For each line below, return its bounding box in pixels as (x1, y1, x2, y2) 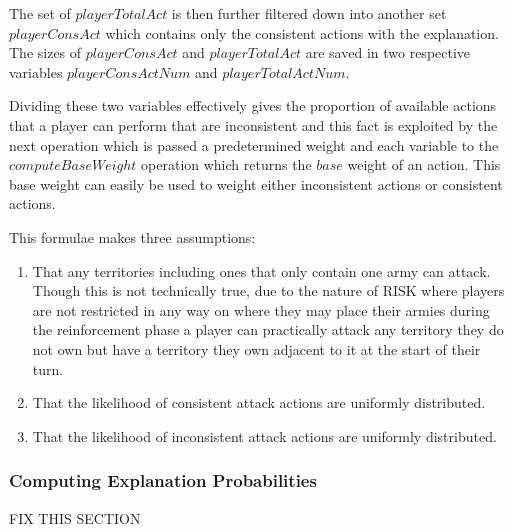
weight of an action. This (347, 154, 501, 175)
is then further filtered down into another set (171, 3, 447, 23)
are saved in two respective (305, 42, 471, 63)
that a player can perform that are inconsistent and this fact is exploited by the (9, 114, 498, 135)
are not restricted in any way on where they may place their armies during (32, 299, 490, 320)
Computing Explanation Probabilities (9, 468, 317, 493)
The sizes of (9, 42, 82, 63)
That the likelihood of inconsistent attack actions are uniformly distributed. (32, 425, 497, 446)
